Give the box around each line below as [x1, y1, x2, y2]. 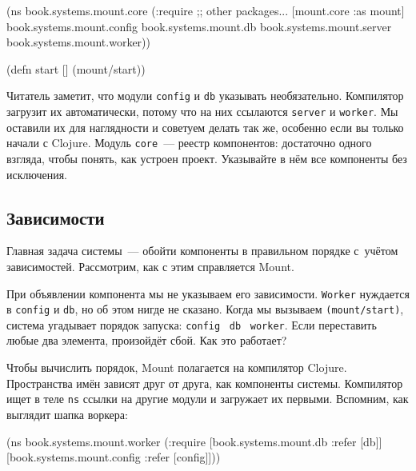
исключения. [6, 166, 67, 182]
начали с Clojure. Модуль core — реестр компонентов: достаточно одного [6, 134, 372, 151]
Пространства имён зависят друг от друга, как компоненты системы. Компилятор [6, 374, 403, 391]
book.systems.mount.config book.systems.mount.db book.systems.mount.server [6, 18, 392, 34]
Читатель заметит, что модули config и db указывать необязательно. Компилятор [6, 87, 404, 104]
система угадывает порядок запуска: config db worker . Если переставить [6, 316, 377, 333]
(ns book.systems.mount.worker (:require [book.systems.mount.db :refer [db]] [6, 433, 382, 449]
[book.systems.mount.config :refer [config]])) [6, 449, 221, 465]
